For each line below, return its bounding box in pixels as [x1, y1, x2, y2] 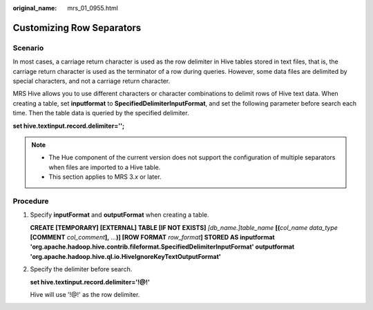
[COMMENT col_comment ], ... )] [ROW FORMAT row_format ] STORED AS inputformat [30, 233, 276, 241]
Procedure [12, 196, 49, 206]
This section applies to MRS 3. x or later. [48, 173, 162, 181]
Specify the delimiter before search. [30, 265, 133, 273]
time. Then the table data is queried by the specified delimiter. [12, 109, 189, 117]
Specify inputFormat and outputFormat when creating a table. [30, 211, 209, 219]
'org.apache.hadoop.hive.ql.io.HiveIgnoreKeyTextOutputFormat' [30, 252, 221, 260]
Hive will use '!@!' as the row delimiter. [30, 290, 140, 298]
